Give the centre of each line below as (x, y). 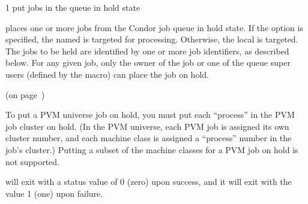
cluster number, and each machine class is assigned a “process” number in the (149, 138)
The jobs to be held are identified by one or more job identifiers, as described (147, 51)
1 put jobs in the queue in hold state (73, 7)
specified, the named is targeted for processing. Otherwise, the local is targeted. (152, 39)
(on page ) (25, 94)
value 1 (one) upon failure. (54, 193)
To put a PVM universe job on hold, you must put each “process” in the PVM (150, 115)
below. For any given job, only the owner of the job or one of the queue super (148, 63)
